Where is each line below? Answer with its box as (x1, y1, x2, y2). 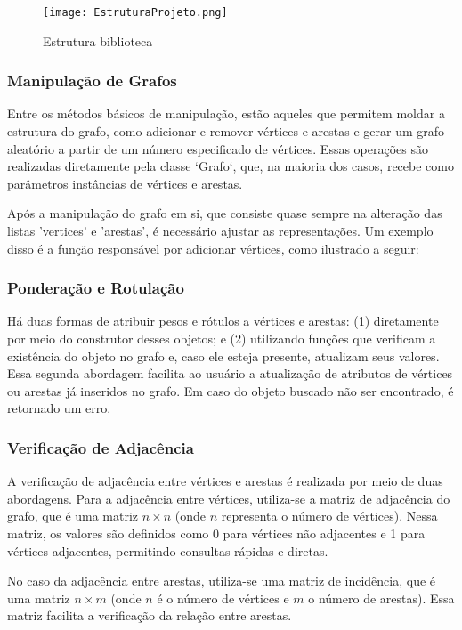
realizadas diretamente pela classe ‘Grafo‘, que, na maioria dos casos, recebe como (7, 157, 454, 175)
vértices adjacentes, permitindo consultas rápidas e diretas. (7, 541, 328, 560)
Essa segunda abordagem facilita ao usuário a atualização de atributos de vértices (7, 364, 453, 383)
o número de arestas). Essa (308, 588, 455, 607)
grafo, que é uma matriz (7, 506, 139, 525)
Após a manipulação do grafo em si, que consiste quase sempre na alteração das (7, 204, 442, 222)
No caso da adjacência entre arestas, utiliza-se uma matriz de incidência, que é (7, 571, 436, 590)
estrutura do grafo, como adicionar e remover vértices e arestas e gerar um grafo (7, 122, 445, 141)
